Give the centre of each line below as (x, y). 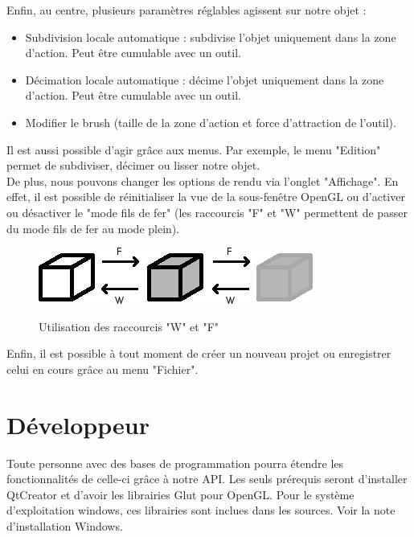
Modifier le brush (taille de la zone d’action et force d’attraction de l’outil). (211, 122)
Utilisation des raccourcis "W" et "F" (129, 326)
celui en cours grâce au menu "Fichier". (102, 369)
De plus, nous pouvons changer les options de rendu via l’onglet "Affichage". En (203, 180)
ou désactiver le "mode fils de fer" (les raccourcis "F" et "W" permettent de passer (207, 212)
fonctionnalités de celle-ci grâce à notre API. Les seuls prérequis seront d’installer (207, 479)
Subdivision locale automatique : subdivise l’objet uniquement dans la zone (211, 37)
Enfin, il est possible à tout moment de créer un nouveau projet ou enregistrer (199, 353)
